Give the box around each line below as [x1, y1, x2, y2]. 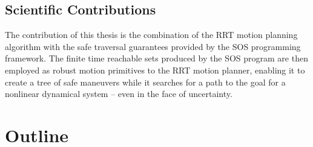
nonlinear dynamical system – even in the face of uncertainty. [5, 87, 232, 100]
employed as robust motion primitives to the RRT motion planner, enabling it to [5, 63, 305, 76]
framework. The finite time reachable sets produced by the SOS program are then [5, 52, 308, 64]
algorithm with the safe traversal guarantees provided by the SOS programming [5, 40, 301, 52]
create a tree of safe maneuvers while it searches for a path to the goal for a [5, 75, 286, 88]
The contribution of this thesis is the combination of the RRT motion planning [5, 28, 298, 41]
